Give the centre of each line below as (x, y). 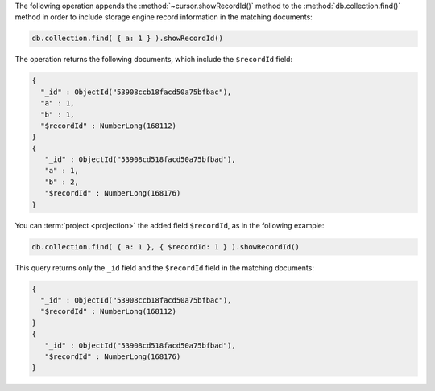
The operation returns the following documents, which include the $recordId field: (154, 60)
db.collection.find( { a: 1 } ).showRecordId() (127, 39)
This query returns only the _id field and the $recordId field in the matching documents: (164, 268)
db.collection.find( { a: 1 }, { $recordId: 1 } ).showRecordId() (166, 247)
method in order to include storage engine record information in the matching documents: (164, 17)
